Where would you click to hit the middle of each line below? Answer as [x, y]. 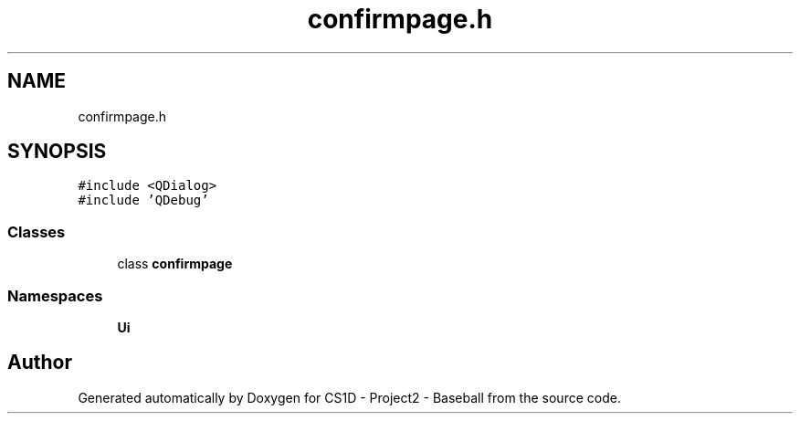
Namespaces [55, 295]
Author [40, 363]
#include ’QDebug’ [143, 200]
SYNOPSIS [57, 152]
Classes [37, 232]
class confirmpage [175, 264]
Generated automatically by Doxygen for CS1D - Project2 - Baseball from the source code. [349, 397]
